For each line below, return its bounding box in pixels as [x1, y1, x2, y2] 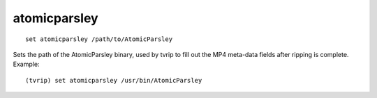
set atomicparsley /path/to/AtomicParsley [25, 35, 173, 43]
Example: [13, 60, 40, 69]
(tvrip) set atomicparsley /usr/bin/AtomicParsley [25, 76, 202, 84]
